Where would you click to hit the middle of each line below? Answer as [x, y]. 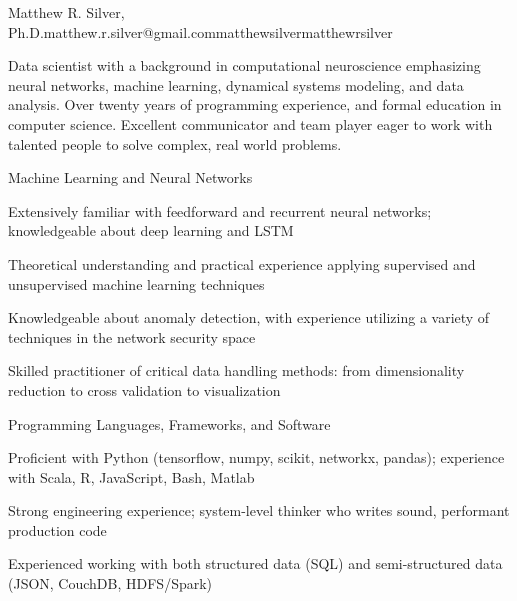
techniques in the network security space [132, 336]
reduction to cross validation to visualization [144, 389]
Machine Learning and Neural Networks [130, 177]
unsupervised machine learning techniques [136, 283]
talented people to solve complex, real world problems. [175, 143]
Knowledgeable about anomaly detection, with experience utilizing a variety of [249, 317]
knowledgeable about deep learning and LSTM [151, 230]
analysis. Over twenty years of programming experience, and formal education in [255, 104]
